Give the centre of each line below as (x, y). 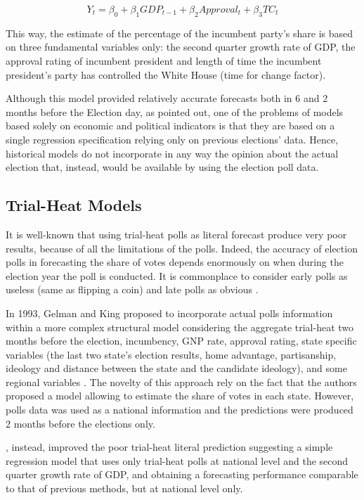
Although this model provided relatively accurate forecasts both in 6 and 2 (167, 98)
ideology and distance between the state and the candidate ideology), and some (176, 368)
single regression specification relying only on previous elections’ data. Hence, (172, 139)
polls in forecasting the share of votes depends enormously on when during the (175, 262)
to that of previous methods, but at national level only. (124, 488)
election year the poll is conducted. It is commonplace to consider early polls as (177, 275)
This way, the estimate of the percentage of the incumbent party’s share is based (180, 33)
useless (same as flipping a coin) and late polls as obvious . (132, 289)
